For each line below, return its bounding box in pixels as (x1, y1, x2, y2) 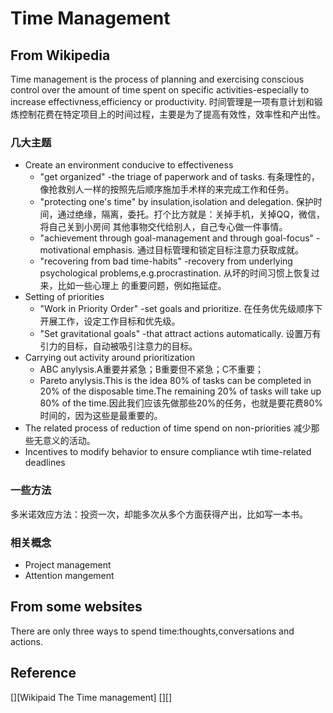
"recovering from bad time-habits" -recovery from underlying (39, 255, 293, 267)
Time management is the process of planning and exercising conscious (10, 73, 305, 85)
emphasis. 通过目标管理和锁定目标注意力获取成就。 (92, 244, 304, 256)
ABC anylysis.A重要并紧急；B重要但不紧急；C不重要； (39, 363, 265, 376)
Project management (24, 558, 112, 571)
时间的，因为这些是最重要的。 (39, 410, 163, 422)
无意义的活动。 (33, 435, 96, 447)
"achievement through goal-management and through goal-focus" (39, 232, 315, 244)
